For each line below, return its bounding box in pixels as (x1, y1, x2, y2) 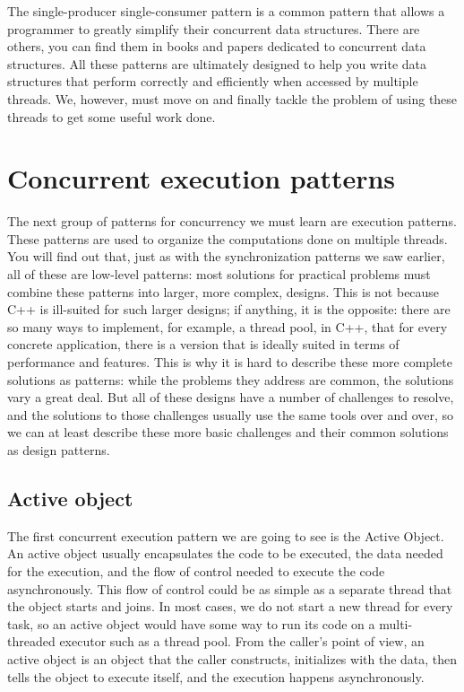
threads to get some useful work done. (7, 107, 216, 126)
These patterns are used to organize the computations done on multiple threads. (7, 229, 448, 248)
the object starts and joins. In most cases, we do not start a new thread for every (7, 597, 453, 616)
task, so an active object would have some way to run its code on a (7, 614, 375, 633)
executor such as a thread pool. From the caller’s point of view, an (59, 632, 425, 651)
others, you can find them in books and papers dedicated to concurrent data (7, 37, 426, 56)
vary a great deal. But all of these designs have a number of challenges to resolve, (7, 388, 454, 407)
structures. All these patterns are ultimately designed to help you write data (7, 54, 427, 73)
